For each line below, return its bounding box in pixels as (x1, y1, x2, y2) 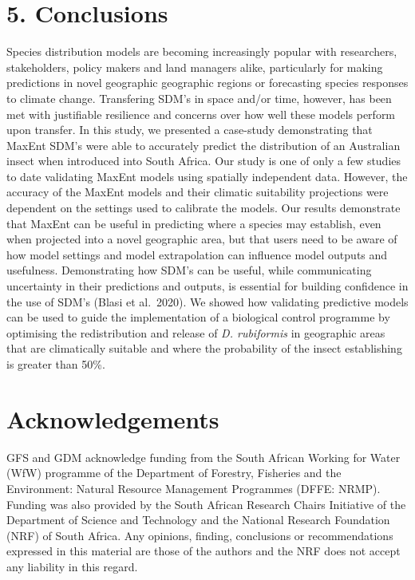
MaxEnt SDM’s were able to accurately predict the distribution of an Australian (6, 136, 401, 153)
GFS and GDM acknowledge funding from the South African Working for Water (6, 448, 401, 465)
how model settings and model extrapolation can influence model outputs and (6, 246, 388, 262)
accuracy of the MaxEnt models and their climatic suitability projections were (6, 183, 389, 200)
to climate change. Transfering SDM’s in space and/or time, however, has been (6, 89, 392, 106)
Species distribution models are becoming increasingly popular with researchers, (6, 43, 397, 60)
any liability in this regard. (6, 558, 138, 574)
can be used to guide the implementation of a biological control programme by (6, 309, 390, 326)
